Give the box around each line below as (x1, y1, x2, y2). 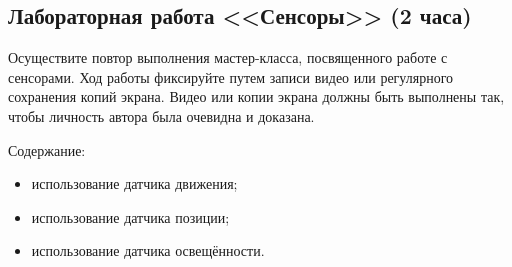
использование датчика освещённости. (31, 240, 265, 261)
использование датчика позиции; (31, 206, 230, 227)
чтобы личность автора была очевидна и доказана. (8, 105, 315, 126)
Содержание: (8, 139, 86, 160)
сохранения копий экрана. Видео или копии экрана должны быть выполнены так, (8, 86, 505, 107)
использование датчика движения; (31, 173, 238, 194)
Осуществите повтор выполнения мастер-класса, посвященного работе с (8, 47, 448, 68)
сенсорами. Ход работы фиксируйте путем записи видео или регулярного (8, 66, 454, 87)
